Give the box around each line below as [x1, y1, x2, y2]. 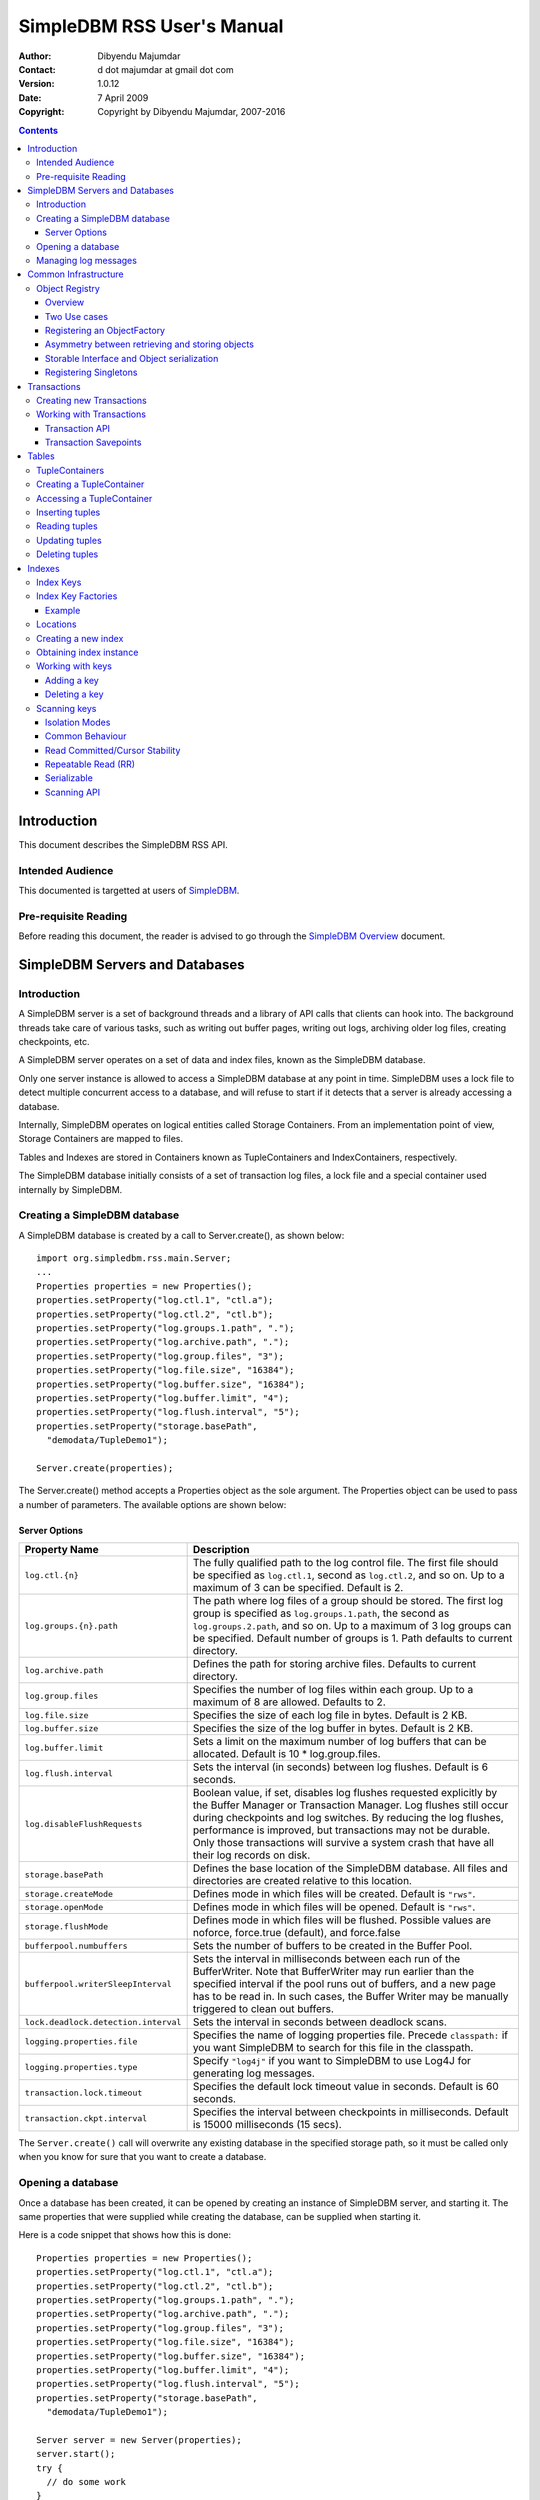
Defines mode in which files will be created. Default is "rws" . [192, 1887, 476, 1901]
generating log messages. [192, 2066, 315, 2080]
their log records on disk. [192, 1848, 311, 1862]
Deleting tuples [36, 548, 99, 560]
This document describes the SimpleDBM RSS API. [18, 838, 229, 850]
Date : [18, 91, 42, 104]
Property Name [24, 1543, 99, 1557]
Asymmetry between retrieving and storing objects [45, 338, 255, 350]
